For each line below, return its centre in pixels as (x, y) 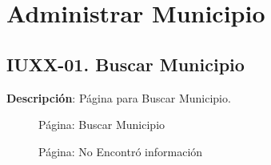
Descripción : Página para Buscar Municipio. (119, 97)
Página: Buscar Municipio (102, 125)
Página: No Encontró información (121, 151)
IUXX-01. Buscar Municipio (126, 64)
